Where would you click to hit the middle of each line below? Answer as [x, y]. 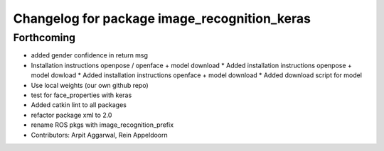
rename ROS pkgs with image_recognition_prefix [102, 125]
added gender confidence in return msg [90, 55]
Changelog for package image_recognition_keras [162, 18]
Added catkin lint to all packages [79, 105]
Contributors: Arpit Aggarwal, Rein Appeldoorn [100, 135]
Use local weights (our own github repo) [90, 85]
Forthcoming [44, 38]
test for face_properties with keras [81, 95]
